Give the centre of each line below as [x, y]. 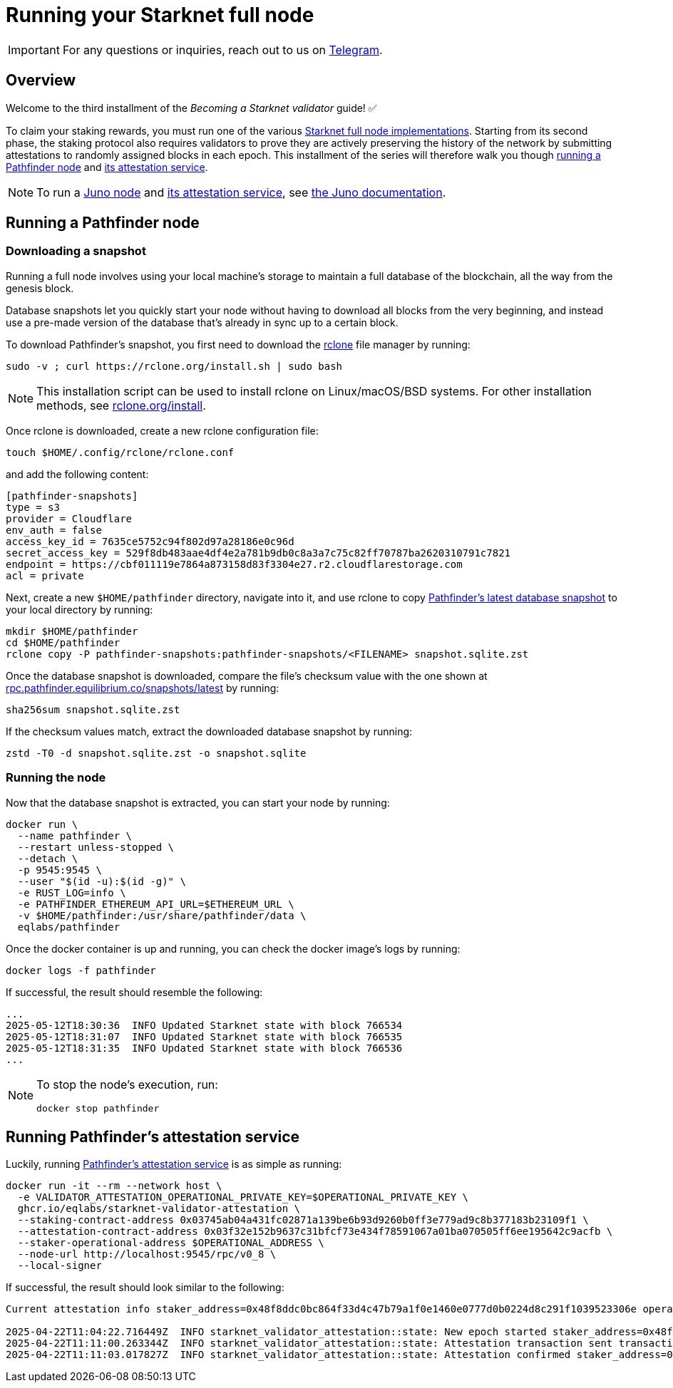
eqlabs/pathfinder [69, 927]
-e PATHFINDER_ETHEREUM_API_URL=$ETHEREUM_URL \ [156, 904]
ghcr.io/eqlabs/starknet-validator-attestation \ [159, 1209]
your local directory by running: [79, 609]
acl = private [45, 575]
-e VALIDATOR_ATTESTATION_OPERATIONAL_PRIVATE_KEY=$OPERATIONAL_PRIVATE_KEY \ [243, 1197]
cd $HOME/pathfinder [63, 642]
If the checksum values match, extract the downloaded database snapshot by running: [209, 731]
